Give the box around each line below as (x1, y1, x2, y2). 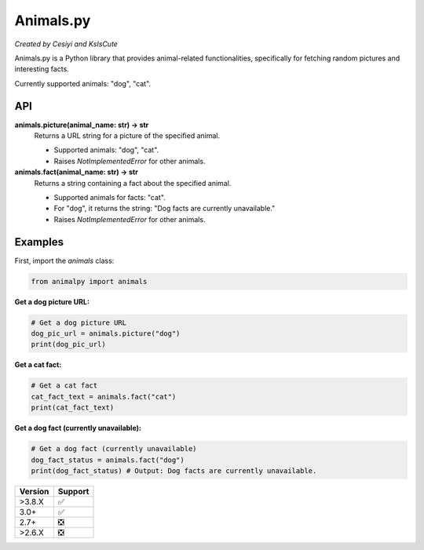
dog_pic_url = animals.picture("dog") (31, 330, 181, 337)
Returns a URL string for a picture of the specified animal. (34, 131, 220, 140)
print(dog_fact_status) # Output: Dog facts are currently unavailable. (31, 466, 317, 475)
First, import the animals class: (14, 256, 115, 265)
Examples (14, 235, 64, 249)
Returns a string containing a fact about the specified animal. (34, 178, 232, 188)
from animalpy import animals (31, 277, 148, 286)
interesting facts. (14, 64, 70, 74)
